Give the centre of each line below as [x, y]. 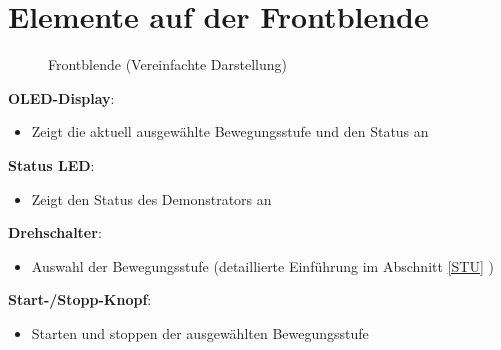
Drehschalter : [55, 232]
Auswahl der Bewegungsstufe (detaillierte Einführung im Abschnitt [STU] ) [262, 265]
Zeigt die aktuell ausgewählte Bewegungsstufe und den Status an [230, 131]
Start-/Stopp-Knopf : [80, 299]
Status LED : [51, 164]
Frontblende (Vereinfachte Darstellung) [168, 64]
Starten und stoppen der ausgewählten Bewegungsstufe [200, 332]
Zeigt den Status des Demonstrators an [151, 198]
